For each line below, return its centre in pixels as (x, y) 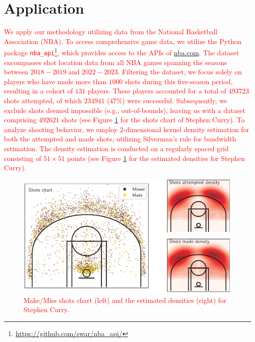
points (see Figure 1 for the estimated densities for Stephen (156, 158)
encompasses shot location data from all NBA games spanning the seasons (115, 62)
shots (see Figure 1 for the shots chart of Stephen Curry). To (153, 120)
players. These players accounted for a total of (157, 91)
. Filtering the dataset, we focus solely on (180, 72)
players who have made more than (55, 81)
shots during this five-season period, (179, 81)
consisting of (23, 158)
